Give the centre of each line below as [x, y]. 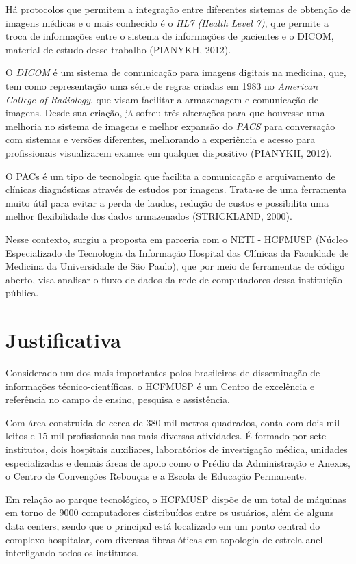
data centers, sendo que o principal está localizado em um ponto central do [163, 525]
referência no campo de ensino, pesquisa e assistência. [118, 399]
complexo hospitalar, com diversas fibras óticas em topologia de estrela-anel [164, 539]
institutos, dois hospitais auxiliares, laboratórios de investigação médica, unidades [177, 449]
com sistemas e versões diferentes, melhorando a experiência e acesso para [161, 139]
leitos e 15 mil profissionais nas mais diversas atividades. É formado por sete [166, 436]
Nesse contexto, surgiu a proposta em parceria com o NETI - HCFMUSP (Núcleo [177, 239]
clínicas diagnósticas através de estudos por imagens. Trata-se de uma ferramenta [176, 189]
